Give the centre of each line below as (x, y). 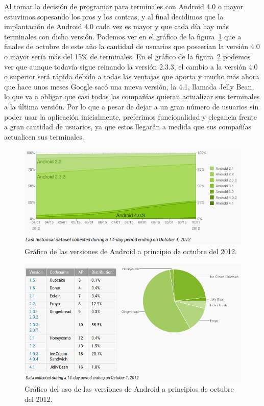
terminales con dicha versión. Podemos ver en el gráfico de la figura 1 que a (123, 36)
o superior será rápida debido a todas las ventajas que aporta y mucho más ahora (132, 76)
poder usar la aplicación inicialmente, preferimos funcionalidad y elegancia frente (131, 116)
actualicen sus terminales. (44, 136)
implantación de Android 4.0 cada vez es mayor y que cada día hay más (117, 26)
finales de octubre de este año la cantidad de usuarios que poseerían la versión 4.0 (132, 46)
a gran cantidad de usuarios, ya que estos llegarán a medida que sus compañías (128, 127)
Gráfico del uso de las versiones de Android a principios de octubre (129, 389)
